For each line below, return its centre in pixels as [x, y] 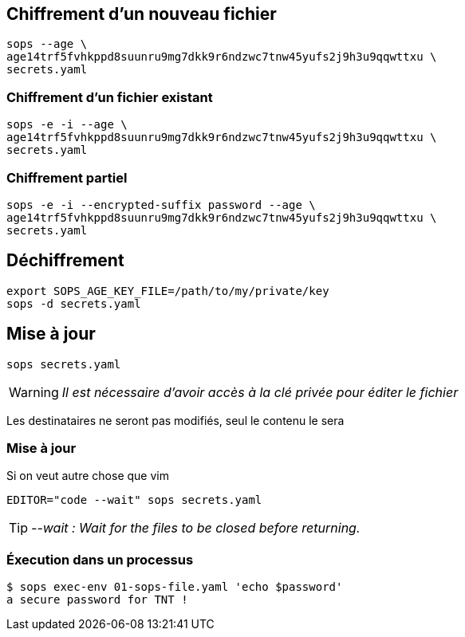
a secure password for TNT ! [97, 600]
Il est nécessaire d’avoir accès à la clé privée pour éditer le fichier [260, 392]
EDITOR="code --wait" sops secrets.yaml [134, 500]
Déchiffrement [65, 261]
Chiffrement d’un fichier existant [110, 97]
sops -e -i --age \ [67, 125]
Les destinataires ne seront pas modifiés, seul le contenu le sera [175, 420]
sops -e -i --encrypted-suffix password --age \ [161, 204]
